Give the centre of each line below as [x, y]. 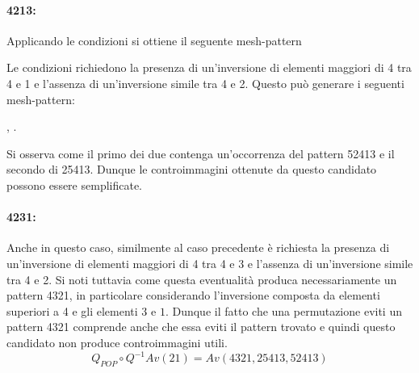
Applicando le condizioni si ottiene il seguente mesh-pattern [154, 40]
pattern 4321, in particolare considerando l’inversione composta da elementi [193, 295]
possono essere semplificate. [74, 184]
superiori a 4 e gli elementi [72, 310]
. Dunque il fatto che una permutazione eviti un [283, 310]
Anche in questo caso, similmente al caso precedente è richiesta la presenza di [198, 247]
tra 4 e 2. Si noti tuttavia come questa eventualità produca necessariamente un [202, 279]
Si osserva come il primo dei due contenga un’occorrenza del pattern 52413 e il [201, 153]
